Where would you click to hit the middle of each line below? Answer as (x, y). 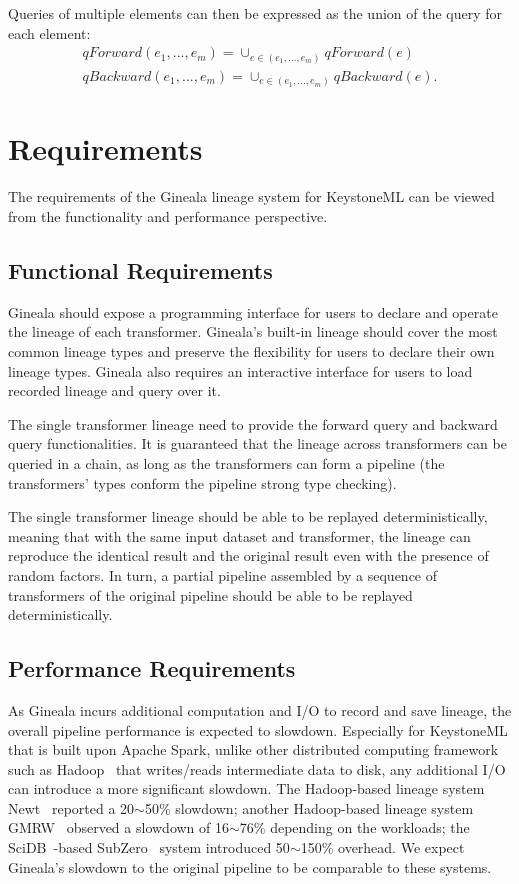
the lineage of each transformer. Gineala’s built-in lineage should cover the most (253, 331)
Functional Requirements (140, 269)
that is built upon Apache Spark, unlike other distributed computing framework (253, 749)
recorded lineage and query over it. (114, 390)
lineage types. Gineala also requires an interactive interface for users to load (240, 370)
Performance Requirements (152, 668)
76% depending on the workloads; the (354, 827)
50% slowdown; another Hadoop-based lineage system (309, 807)
